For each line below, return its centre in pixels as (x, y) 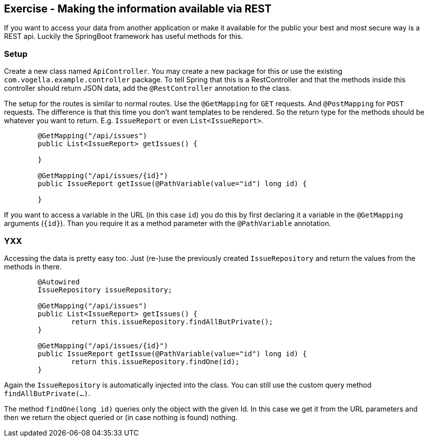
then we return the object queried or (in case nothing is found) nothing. (121, 417)
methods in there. (33, 266)
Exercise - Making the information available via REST (138, 9)
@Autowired (59, 282)
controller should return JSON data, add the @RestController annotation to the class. (148, 88)
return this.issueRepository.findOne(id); (155, 361)
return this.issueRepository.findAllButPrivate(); (172, 322)
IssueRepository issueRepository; (105, 290)
